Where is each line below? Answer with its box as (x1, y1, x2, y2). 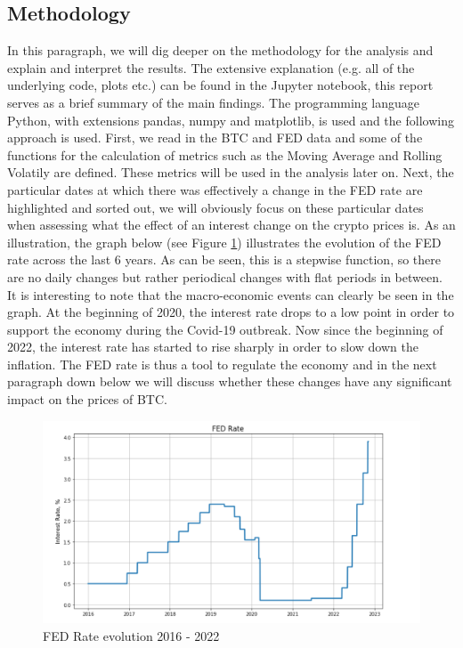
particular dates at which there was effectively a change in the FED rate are (7, 180, 423, 198)
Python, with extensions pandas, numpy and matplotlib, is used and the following (7, 110, 454, 129)
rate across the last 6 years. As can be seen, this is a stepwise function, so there (7, 250, 442, 269)
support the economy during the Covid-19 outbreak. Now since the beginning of (7, 320, 443, 338)
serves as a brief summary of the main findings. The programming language (7, 93, 419, 111)
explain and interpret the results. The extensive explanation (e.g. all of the (7, 58, 415, 77)
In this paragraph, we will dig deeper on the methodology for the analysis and (7, 41, 434, 60)
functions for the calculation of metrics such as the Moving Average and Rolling (7, 145, 443, 164)
